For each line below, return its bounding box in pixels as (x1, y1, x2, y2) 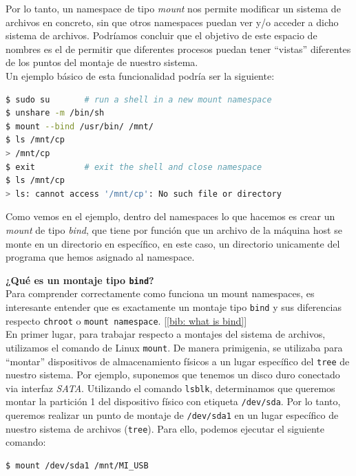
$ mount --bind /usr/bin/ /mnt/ (6, 121, 154, 131)
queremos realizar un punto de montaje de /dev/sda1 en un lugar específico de (6, 408, 339, 422)
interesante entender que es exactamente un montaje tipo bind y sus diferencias (6, 299, 342, 314)
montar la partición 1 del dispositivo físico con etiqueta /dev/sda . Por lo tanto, (6, 394, 341, 409)
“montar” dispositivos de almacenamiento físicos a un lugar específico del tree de (6, 354, 350, 368)
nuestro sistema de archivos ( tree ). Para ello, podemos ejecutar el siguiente (6, 421, 325, 435)
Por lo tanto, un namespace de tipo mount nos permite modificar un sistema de (6, 1, 341, 15)
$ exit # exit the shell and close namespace (6, 162, 262, 172)
